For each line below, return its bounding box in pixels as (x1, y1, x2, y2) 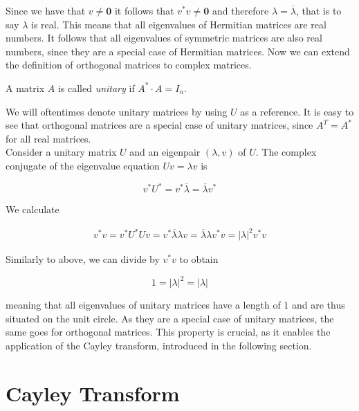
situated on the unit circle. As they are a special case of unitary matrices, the (6, 311, 334, 325)
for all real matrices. (6, 131, 91, 145)
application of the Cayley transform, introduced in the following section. (6, 338, 312, 353)
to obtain (179, 252, 219, 266)
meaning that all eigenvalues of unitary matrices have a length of (6, 298, 281, 312)
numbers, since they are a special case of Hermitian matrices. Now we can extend (6, 44, 350, 58)
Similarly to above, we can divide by (6, 252, 160, 266)
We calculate (6, 202, 59, 217)
